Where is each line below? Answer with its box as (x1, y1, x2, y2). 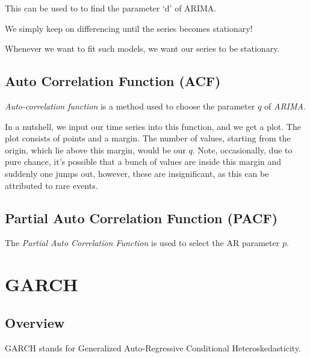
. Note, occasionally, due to (192, 143, 293, 156)
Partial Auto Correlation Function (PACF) (5, 208, 278, 227)
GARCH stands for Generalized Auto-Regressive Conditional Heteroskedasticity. (5, 341, 301, 354)
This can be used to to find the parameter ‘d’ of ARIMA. (5, 2, 217, 14)
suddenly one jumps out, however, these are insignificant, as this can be (5, 167, 269, 179)
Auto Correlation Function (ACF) (5, 72, 221, 90)
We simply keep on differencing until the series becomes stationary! (5, 22, 253, 34)
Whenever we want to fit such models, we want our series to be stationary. (5, 42, 280, 55)
